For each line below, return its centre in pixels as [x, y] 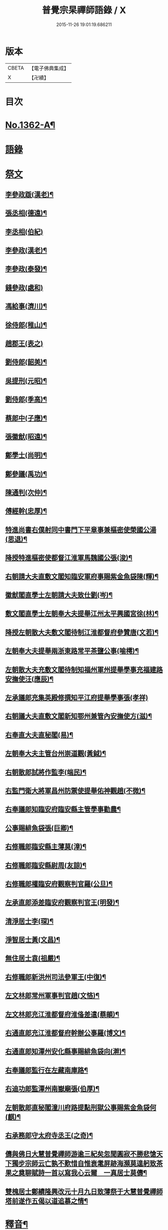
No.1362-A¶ [30, 125]
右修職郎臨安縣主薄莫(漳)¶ [46, 847]
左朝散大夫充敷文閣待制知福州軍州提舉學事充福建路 [84, 670]
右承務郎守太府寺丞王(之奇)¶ [49, 1135]
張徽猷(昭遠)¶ [26, 436]
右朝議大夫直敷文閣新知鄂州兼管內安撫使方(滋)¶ [79, 716]
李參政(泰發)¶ [26, 269]
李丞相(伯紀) [24, 232]
